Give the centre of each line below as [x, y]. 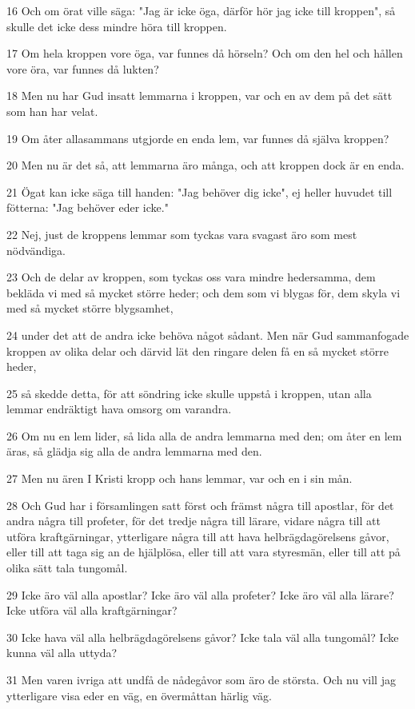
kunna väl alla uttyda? [62, 653]
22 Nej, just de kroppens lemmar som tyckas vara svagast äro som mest [182, 234]
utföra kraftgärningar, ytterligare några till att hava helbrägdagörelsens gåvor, [198, 536]
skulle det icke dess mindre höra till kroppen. [117, 26]
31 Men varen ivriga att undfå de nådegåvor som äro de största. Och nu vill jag [201, 679]
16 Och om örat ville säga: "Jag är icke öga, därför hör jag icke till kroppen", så [201, 10]
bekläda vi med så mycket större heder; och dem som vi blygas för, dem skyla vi [204, 292]
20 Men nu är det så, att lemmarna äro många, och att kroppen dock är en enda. [206, 165]
